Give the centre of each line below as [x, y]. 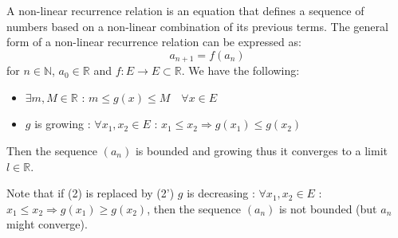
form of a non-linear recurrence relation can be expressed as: [154, 42]
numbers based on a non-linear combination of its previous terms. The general [197, 26]
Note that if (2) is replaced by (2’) [91, 193]
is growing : [63, 124]
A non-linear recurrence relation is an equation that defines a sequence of [185, 10]
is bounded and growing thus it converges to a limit [261, 151]
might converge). [47, 224]
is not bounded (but [328, 208]
